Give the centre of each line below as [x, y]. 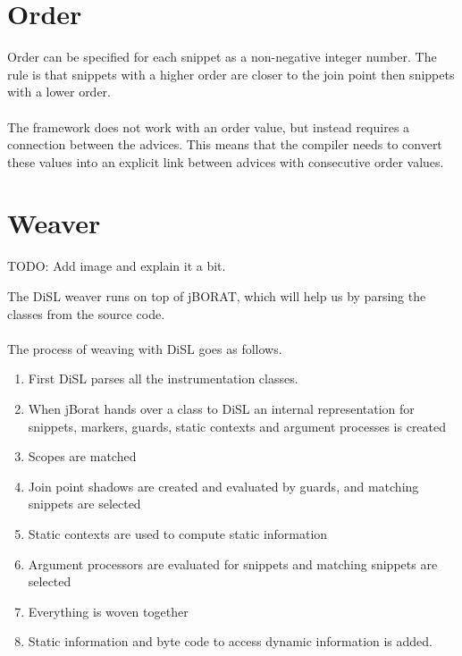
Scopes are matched [82, 456]
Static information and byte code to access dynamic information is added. [231, 641]
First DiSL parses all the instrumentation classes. [163, 378]
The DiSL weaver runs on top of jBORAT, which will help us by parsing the [217, 296]
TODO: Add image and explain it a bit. [117, 266]
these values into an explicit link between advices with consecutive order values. [226, 161]
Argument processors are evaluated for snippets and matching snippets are [233, 563]
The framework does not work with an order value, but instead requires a [209, 126]
